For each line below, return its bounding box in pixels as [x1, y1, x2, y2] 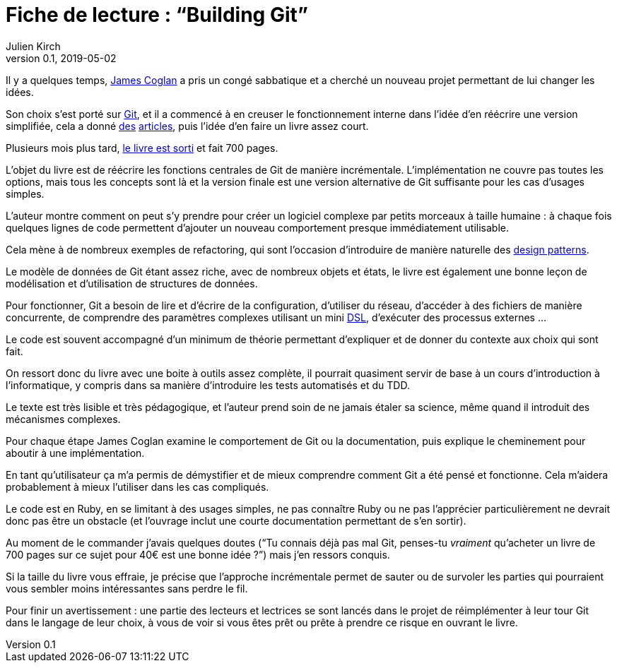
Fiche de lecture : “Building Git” [6, 3, 308, 27]
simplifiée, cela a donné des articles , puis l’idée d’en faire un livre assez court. [6, 119, 369, 132]
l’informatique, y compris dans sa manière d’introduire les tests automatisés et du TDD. [6, 378, 410, 391]
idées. [6, 85, 34, 98]
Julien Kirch [6, 40, 61, 52]
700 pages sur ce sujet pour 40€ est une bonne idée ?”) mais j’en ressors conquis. [6, 548, 390, 561]
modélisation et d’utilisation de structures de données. [6, 277, 258, 290]
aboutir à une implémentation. [6, 446, 145, 459]
